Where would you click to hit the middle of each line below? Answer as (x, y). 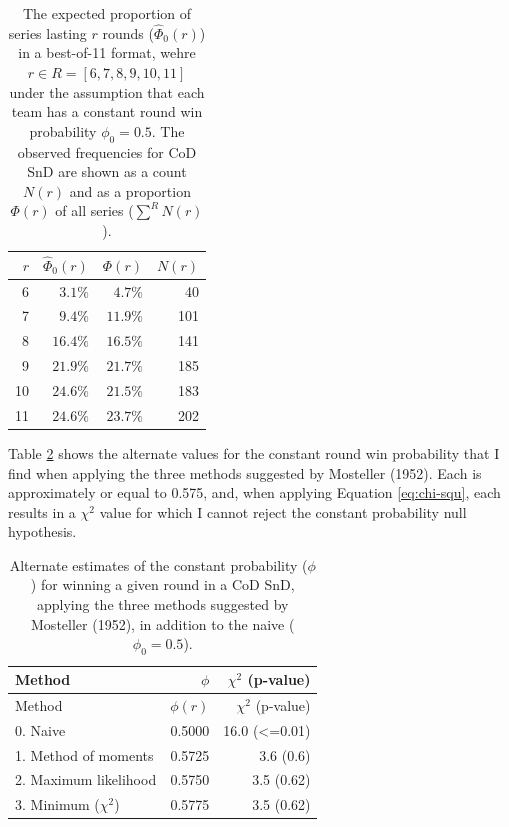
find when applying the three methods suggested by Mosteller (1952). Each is (245, 472)
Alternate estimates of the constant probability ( (158, 564)
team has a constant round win (107, 111)
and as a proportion (130, 190)
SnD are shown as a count (107, 171)
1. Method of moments (84, 754)
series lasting (47, 32)
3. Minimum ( (57, 804)
